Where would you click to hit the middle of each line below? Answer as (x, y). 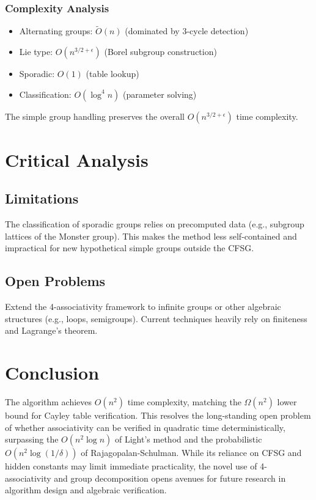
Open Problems (55, 281)
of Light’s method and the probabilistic (189, 439)
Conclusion (52, 373)
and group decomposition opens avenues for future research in (170, 478)
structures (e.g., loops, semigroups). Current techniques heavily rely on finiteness (156, 318)
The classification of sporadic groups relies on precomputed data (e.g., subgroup (155, 224)
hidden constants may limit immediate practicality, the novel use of (131, 466)
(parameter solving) (160, 94)
